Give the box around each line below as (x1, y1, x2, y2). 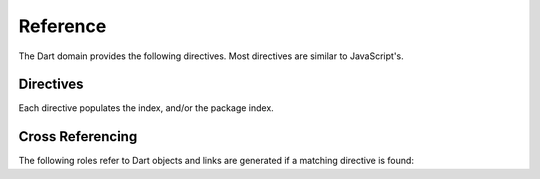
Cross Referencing (18, 128, 138, 145)
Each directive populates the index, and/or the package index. (18, 102, 274, 114)
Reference (18, 15, 107, 37)
